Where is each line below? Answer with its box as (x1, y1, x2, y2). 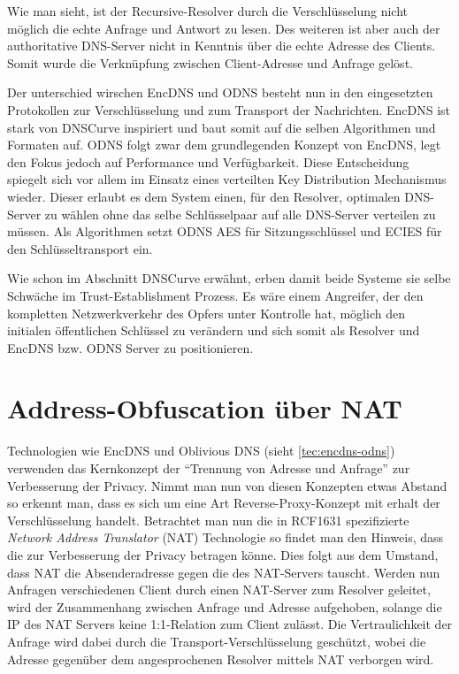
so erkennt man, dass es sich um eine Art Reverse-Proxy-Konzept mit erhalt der (7, 494, 440, 512)
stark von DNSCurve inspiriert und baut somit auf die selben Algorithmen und (7, 118, 436, 136)
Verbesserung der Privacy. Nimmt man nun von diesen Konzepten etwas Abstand (7, 476, 448, 494)
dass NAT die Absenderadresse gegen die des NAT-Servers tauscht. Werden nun (7, 563, 440, 581)
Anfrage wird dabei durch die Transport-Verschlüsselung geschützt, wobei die (7, 632, 426, 650)
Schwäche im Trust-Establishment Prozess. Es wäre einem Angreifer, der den (7, 286, 424, 304)
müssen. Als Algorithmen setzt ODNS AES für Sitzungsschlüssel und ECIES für (7, 222, 442, 241)
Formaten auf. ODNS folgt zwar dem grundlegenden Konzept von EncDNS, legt (7, 135, 441, 154)
